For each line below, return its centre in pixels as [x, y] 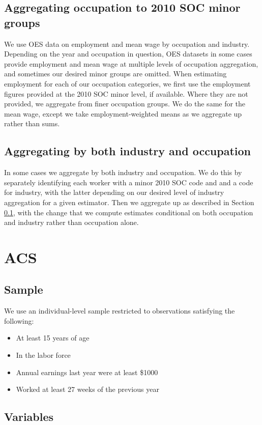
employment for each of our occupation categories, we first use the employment [127, 83]
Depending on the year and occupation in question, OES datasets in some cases [128, 54]
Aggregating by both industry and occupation [128, 151]
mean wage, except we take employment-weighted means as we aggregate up [123, 113]
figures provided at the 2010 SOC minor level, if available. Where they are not [126, 93]
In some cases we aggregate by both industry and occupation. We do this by [123, 172]
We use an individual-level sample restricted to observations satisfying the [120, 311]
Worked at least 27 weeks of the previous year [88, 389]
